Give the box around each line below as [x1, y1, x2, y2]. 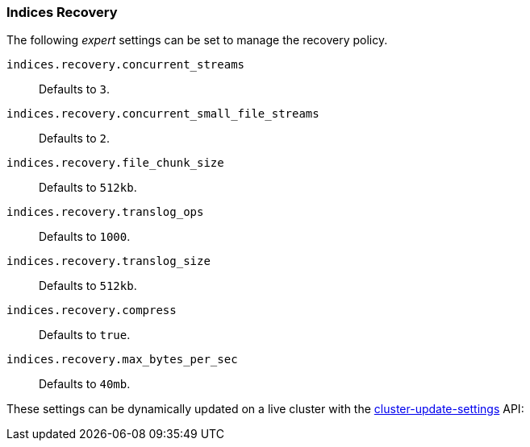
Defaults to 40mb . [39, 377, 131, 391]
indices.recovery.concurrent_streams [6, 58, 245, 72]
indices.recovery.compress [6, 304, 177, 317]
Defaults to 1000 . [39, 230, 131, 244]
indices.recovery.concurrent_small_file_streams [6, 107, 319, 121]
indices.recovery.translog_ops [6, 205, 204, 219]
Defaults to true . [39, 328, 131, 342]
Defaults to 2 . [39, 131, 110, 146]
